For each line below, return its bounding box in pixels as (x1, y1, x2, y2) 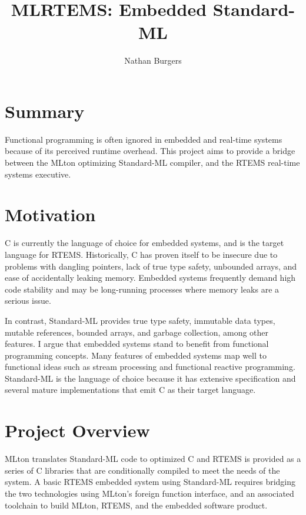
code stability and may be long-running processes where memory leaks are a (5, 283, 280, 295)
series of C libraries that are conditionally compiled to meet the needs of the (5, 464, 280, 476)
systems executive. (5, 168, 71, 180)
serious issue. (5, 294, 51, 307)
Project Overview (5, 418, 150, 442)
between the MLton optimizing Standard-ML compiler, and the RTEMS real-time (5, 156, 300, 169)
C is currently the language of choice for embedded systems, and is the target (5, 237, 284, 249)
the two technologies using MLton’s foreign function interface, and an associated (5, 487, 294, 499)
